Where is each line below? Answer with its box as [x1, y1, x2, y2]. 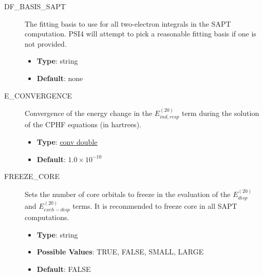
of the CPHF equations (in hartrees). [25, 119, 141, 130]
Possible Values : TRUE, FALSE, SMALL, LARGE [36, 246, 204, 257]
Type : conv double [36, 136, 98, 147]
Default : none [36, 72, 83, 83]
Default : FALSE [36, 264, 91, 274]
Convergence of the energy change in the [25, 107, 153, 118]
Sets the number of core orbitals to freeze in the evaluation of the [25, 188, 231, 199]
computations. [25, 212, 69, 223]
